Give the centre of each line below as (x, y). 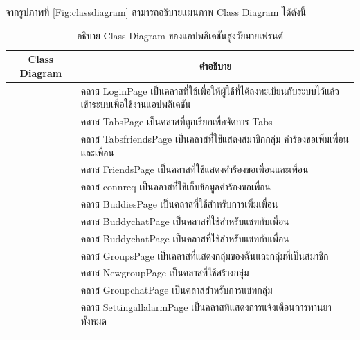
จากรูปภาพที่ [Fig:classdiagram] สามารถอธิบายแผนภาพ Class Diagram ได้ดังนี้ (156, 12)
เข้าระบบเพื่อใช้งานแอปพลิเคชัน (136, 104)
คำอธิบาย (215, 65)
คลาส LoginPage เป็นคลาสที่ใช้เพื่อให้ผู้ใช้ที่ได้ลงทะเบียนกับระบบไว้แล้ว (210, 90)
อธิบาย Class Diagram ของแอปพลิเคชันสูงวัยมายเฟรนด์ (180, 35)
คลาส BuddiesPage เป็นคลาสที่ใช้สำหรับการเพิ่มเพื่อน (179, 204)
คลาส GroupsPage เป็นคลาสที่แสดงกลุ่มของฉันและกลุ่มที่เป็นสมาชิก (205, 255)
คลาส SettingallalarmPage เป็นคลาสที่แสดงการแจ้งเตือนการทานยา (206, 307)
